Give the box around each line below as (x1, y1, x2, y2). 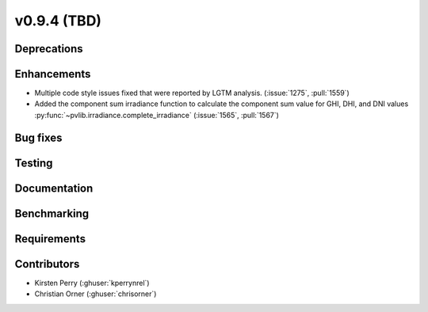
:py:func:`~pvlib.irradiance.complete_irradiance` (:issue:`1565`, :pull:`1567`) (34, 110, 279, 120)
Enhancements (14, 67, 91, 81)
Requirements (14, 232, 86, 245)
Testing (14, 156, 53, 169)
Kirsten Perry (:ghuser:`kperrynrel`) (34, 278, 150, 287)
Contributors (14, 257, 80, 271)
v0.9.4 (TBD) (14, 12, 102, 29)
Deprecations (14, 42, 83, 55)
